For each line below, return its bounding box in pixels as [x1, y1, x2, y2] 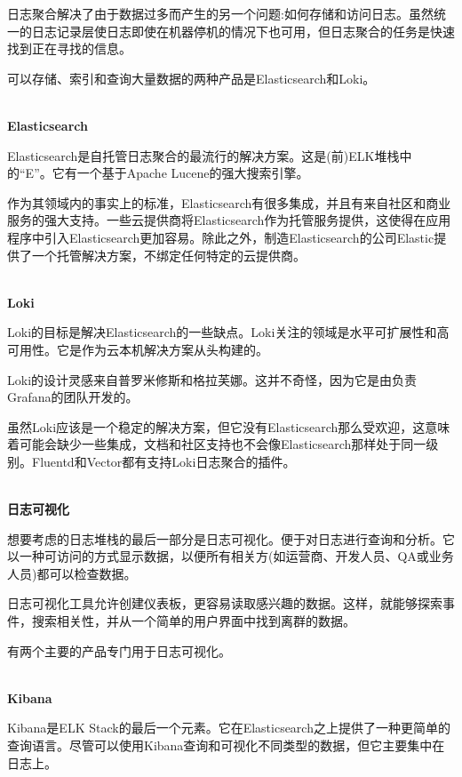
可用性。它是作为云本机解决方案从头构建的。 [7, 340, 268, 358]
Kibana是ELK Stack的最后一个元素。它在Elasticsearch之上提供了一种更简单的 [7, 718, 450, 737]
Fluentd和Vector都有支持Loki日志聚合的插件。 [31, 452, 296, 470]
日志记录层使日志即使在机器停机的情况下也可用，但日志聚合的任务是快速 [31, 21, 455, 40]
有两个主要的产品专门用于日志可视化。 [7, 641, 231, 660]
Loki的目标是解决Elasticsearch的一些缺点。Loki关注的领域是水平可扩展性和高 [7, 323, 450, 341]
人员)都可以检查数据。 [7, 564, 137, 582]
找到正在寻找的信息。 [7, 39, 131, 58]
